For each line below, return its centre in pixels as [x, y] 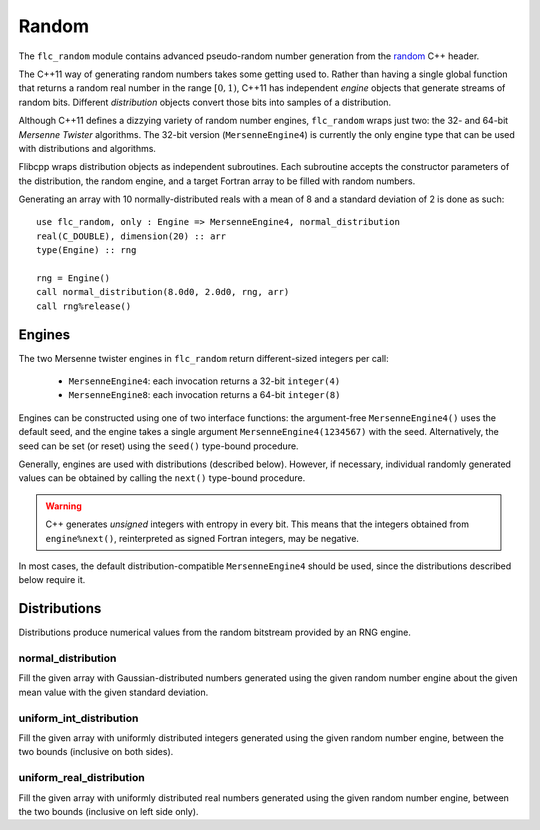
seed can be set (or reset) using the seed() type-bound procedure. [158, 446]
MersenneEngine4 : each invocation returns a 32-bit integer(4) [204, 381]
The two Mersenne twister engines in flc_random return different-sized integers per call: [203, 358]
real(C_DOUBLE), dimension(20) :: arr [131, 236]
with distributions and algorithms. [87, 148]
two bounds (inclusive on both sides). [96, 752]
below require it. [52, 580]
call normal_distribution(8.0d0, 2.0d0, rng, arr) [163, 292]
